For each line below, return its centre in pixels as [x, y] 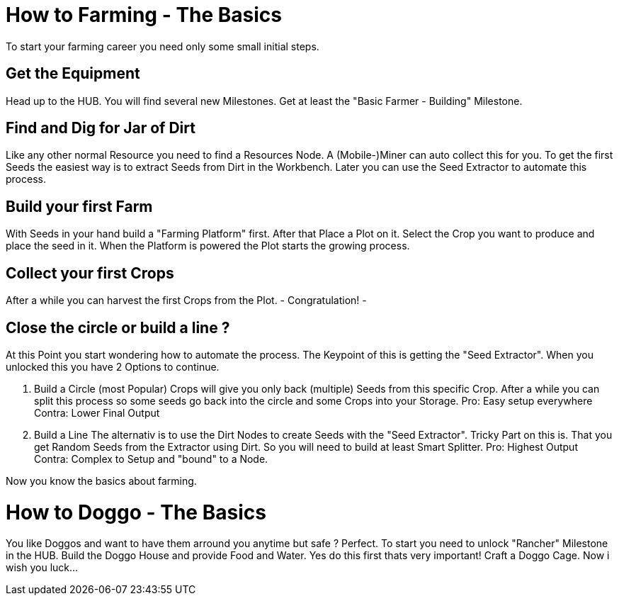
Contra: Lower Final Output [97, 412]
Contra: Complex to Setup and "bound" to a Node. [151, 459]
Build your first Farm [79, 206]
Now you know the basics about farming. [101, 481]
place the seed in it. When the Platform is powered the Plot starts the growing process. [208, 246]
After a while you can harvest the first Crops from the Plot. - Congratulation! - [186, 300]
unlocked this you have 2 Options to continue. [113, 366]
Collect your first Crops [90, 273]
